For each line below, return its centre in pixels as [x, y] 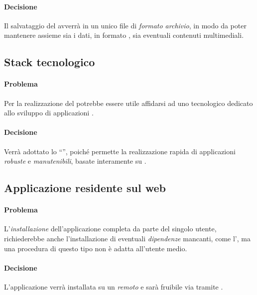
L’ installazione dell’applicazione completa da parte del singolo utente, [110, 229]
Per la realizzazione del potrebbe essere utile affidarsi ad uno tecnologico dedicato [128, 103]
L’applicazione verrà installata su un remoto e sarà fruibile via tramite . [114, 286]
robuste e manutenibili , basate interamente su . [75, 161]
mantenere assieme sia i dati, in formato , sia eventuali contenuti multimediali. [124, 35]
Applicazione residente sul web [85, 188]
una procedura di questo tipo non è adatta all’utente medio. [96, 248]
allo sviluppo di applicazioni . [49, 113]
